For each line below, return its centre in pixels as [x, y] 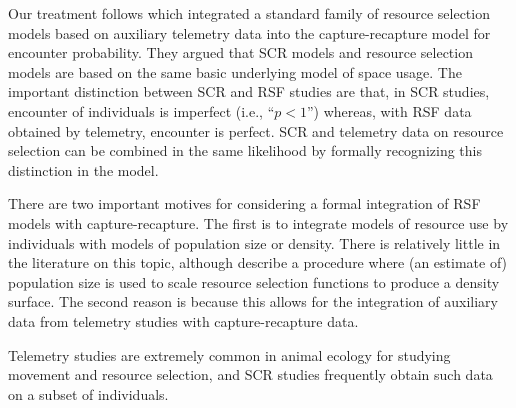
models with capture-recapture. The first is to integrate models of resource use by [258, 222]
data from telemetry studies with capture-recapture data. [183, 320]
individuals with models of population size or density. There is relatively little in [254, 242]
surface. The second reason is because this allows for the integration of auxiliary [253, 301]
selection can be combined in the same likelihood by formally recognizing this [245, 150]
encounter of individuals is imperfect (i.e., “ [141, 110]
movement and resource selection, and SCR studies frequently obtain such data [250, 374]
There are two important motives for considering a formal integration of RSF [244, 203]
